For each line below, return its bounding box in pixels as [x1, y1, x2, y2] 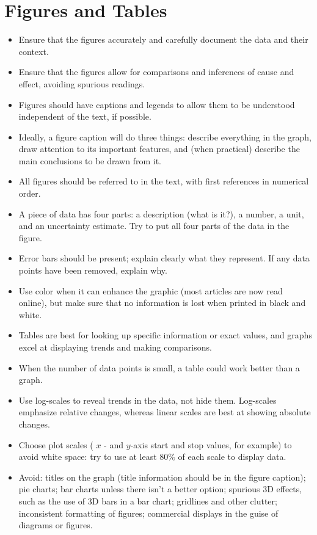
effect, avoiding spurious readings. [18, 77, 145, 90]
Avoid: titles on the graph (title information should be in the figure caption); [18, 470, 306, 483]
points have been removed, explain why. [18, 264, 167, 277]
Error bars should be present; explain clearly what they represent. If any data [18, 252, 310, 264]
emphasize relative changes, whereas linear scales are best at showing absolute [18, 406, 311, 418]
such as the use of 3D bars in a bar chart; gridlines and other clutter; [18, 494, 277, 507]
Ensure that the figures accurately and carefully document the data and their [18, 33, 308, 46]
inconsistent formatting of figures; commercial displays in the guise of [18, 506, 279, 519]
